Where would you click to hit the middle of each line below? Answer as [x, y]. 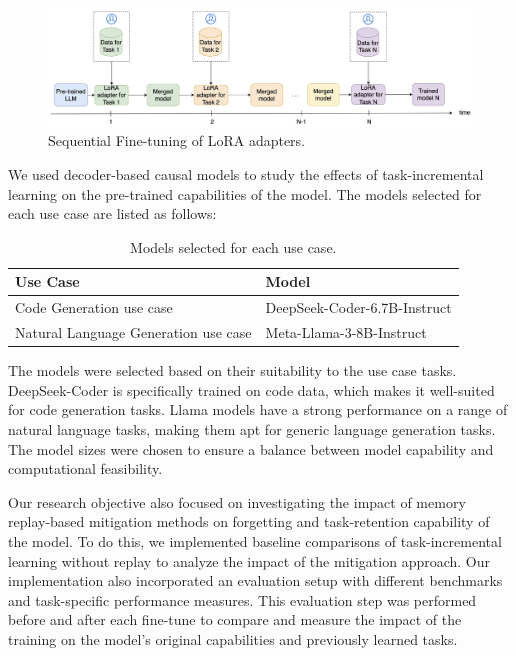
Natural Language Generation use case [133, 332]
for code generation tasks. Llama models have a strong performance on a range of [258, 409]
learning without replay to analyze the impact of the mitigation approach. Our [249, 560]
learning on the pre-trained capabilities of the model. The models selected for [245, 193]
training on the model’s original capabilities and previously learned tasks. [233, 638]
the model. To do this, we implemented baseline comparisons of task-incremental [255, 540]
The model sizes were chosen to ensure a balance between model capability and [251, 448]
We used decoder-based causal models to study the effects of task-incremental [246, 174]
